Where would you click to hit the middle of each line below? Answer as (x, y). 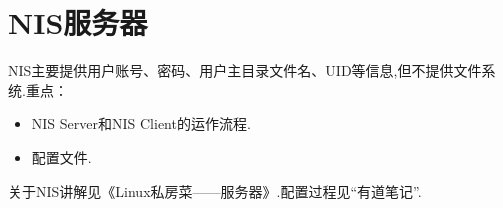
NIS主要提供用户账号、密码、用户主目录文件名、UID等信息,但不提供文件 (245, 70)
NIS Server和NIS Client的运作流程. (141, 123)
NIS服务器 (78, 22)
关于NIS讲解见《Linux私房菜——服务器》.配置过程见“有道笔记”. (215, 190)
